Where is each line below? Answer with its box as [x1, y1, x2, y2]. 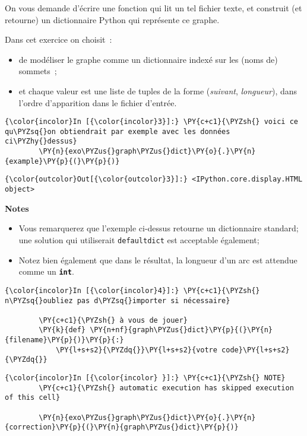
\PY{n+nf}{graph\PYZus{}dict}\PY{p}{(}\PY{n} [90, 326, 273, 335]
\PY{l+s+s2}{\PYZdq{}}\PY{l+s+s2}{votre [55, 345, 217, 354]
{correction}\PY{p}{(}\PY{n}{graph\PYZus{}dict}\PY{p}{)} [5, 423, 239, 432]
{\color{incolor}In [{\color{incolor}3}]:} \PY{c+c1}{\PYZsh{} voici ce [5, 117, 298, 126]
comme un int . [18, 265, 74, 278]
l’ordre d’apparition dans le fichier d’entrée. [18, 96, 177, 109]
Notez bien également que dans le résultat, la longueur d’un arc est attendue [18, 253, 297, 266]
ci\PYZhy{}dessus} [5, 137, 77, 146]
